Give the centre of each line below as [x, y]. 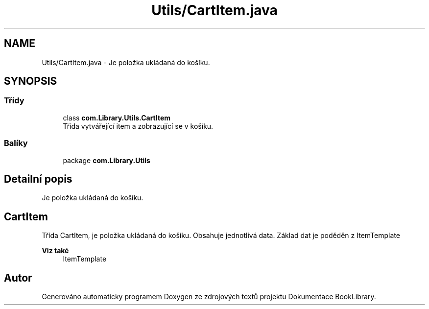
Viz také [55, 251]
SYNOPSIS [31, 81]
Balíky [16, 143]
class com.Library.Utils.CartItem [117, 118]
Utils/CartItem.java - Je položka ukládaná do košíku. [126, 62]
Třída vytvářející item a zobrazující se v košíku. [138, 126]
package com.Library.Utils [107, 160]
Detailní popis [38, 179]
